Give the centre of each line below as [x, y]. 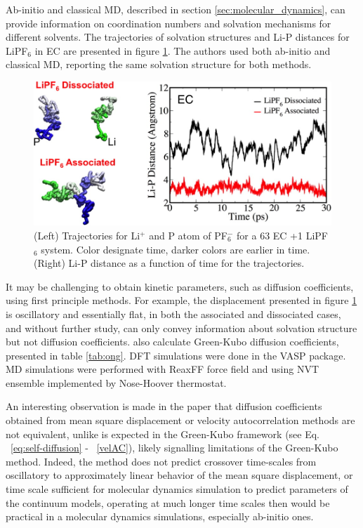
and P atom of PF [188, 235]
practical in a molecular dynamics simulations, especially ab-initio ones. [160, 516]
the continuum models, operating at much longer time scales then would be [168, 502]
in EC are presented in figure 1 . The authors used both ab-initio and [183, 50]
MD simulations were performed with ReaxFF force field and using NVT [163, 369]
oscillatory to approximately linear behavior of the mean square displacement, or [179, 475]
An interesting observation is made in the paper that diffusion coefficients [164, 406]
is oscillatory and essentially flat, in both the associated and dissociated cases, [173, 313]
